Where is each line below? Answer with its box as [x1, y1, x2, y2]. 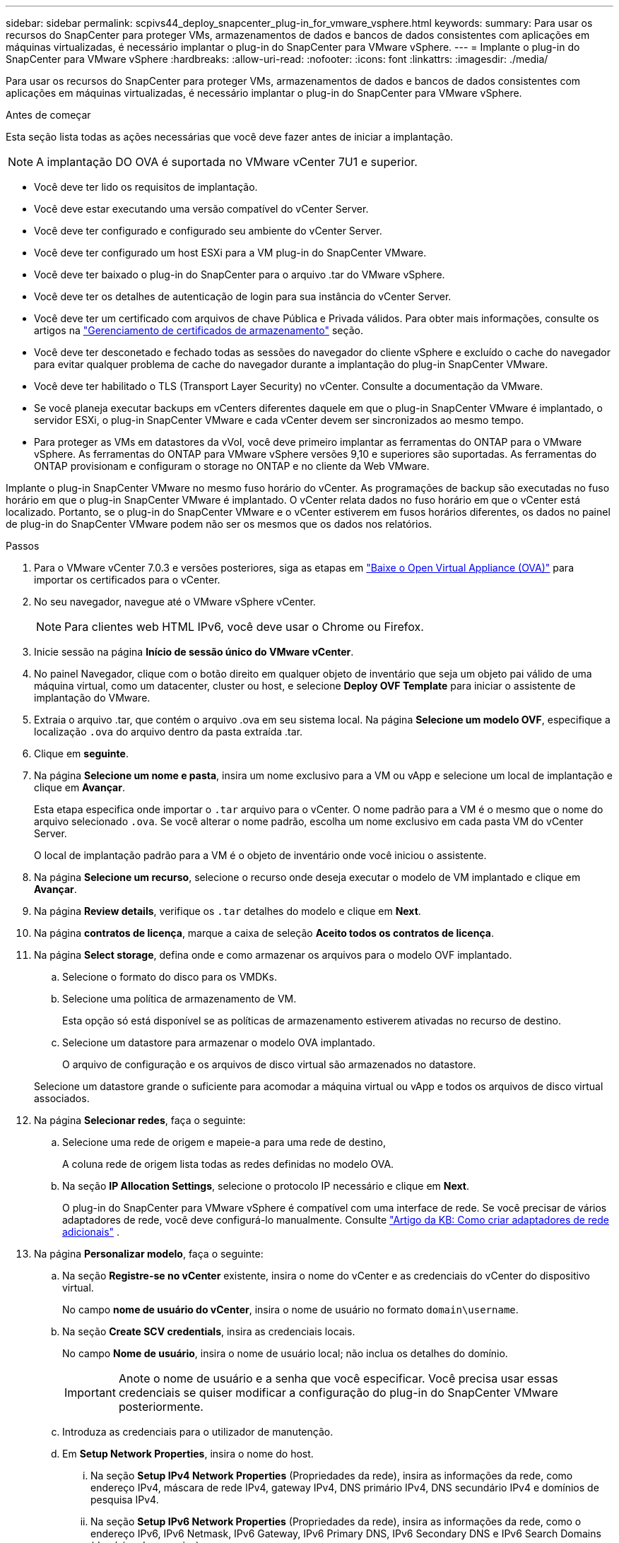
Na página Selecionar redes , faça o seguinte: [34, 1114, 246, 1126]
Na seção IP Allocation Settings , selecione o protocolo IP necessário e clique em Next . [62, 1180, 469, 1192]
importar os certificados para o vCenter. [34, 574, 220, 586]
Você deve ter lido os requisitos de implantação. [34, 181, 258, 193]
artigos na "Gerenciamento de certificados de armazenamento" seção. [34, 324, 363, 336]
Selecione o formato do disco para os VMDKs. [62, 971, 277, 983]
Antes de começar [6, 109, 91, 121]
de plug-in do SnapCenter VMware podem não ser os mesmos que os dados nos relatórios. [6, 518, 432, 530]
